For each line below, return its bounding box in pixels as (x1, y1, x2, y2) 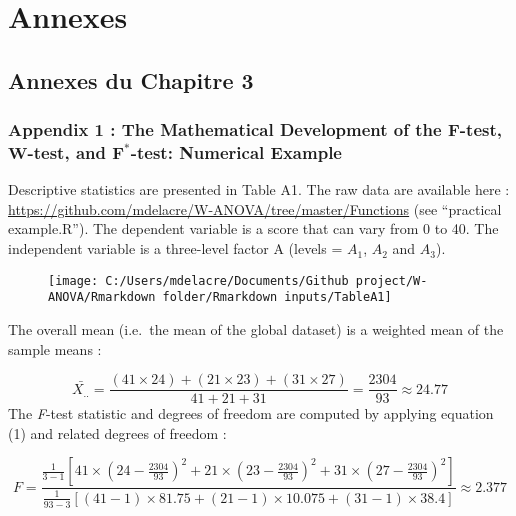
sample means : (8, 338, 102, 359)
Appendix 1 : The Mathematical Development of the (8, 117, 442, 142)
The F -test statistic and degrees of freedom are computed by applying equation (8, 403, 494, 424)
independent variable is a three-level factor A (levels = (8, 238, 343, 259)
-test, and (27, 140, 106, 164)
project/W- (355, 273, 428, 288)
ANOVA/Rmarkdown (48, 290, 156, 305)
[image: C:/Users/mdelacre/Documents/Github (48, 273, 349, 288)
